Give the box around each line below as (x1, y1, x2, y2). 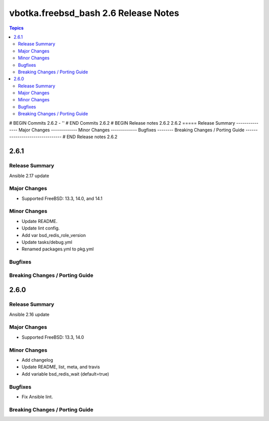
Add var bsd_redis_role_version (21, 232, 86, 238)
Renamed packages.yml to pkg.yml (21, 246, 94, 252)
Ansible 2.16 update (9, 311, 50, 317)
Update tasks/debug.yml (21, 239, 72, 245)
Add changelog (21, 357, 53, 363)
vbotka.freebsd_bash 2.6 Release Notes (9, 7, 179, 18)
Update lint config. (21, 225, 60, 231)
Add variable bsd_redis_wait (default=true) (21, 371, 110, 377)
